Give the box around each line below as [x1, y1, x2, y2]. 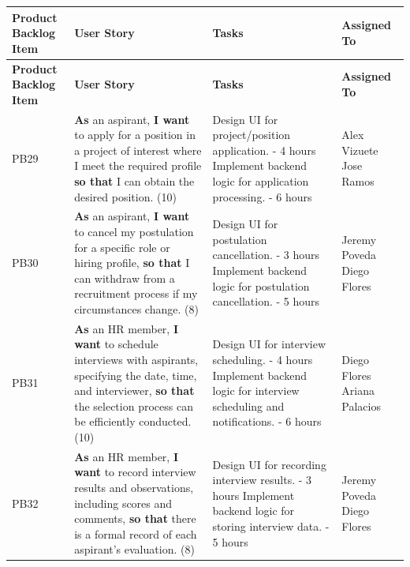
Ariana [341, 382, 375, 399]
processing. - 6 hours [212, 188, 312, 205]
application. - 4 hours [212, 141, 316, 158]
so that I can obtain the [74, 172, 195, 189]
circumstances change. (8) [74, 300, 199, 317]
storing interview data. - [212, 517, 330, 534]
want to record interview [74, 464, 196, 480]
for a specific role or [74, 238, 170, 255]
